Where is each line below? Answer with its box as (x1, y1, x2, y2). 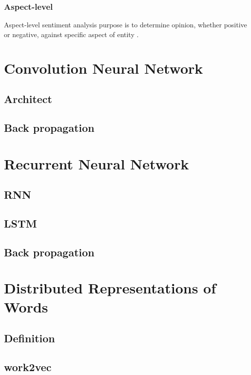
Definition (4, 331, 55, 346)
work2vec (4, 359, 52, 374)
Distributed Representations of (4, 278, 216, 298)
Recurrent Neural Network (4, 153, 189, 173)
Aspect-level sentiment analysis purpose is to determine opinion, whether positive (4, 20, 247, 30)
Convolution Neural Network (4, 58, 203, 78)
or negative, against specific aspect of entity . (4, 29, 139, 39)
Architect (4, 91, 52, 106)
